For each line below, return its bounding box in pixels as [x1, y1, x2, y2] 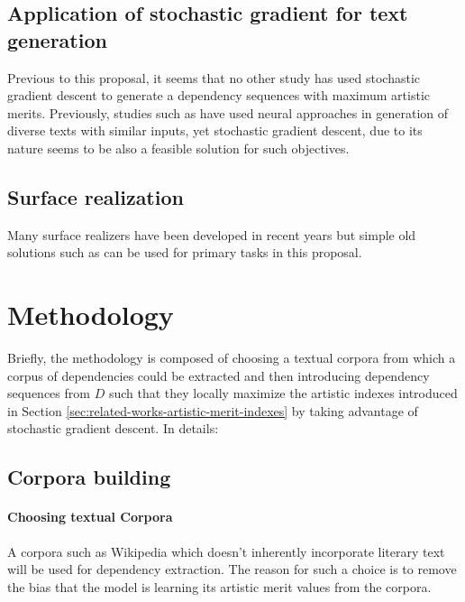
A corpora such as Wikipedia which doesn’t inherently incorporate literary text [7, 542, 445, 560]
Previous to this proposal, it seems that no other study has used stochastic [7, 68, 421, 87]
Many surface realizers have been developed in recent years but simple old [7, 225, 416, 244]
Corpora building [7, 463, 171, 491]
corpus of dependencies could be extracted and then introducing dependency [7, 366, 430, 384]
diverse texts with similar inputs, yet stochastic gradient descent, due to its [7, 121, 423, 140]
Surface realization [7, 182, 184, 210]
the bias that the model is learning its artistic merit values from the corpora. [7, 577, 432, 596]
